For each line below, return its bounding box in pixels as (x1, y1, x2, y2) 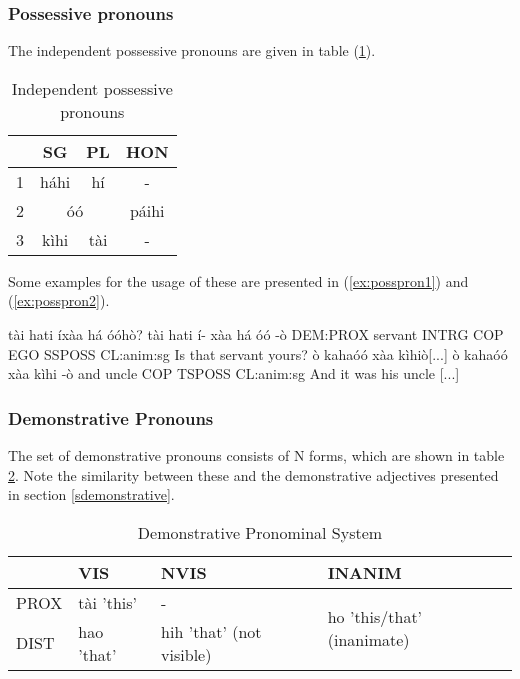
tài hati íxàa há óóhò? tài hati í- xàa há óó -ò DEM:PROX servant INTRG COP (8, 324, 504, 344)
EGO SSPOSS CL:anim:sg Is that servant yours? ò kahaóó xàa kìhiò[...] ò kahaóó (8, 343, 508, 364)
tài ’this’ (78, 590, 138, 614)
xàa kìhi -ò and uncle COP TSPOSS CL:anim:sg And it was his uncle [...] (8, 363, 460, 384)
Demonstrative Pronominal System (137, 520, 383, 544)
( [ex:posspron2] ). (8, 290, 110, 311)
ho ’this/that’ (327, 605, 423, 629)
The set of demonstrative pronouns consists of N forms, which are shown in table (8, 445, 505, 465)
